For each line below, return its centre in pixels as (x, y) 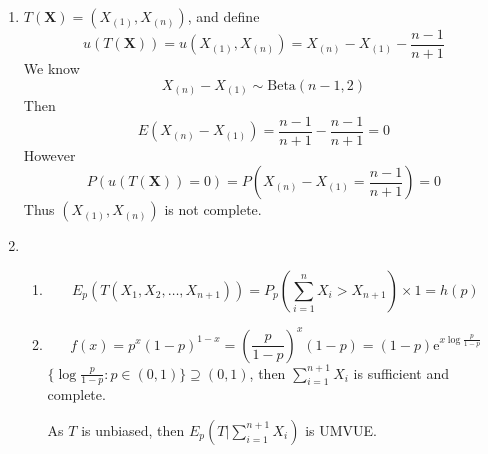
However (49, 154)
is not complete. (213, 209)
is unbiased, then (133, 429)
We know (51, 68)
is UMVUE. (341, 429)
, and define (223, 16)
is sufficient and (401, 372)
